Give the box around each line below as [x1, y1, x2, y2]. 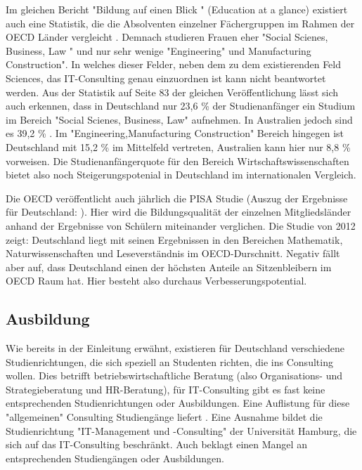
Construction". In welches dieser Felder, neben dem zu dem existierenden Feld [6, 57, 342, 72]
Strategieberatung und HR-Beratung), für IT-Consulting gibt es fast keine [6, 381, 325, 396]
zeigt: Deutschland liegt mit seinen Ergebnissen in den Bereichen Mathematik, [6, 232, 343, 247]
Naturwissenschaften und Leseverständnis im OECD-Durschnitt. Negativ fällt [6, 246, 340, 261]
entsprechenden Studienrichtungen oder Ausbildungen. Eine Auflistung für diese [6, 396, 350, 410]
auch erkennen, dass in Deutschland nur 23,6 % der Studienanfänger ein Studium [6, 98, 356, 113]
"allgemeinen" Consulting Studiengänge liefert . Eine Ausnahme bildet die [6, 410, 323, 424]
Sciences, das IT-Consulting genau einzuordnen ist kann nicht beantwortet [6, 70, 326, 85]
